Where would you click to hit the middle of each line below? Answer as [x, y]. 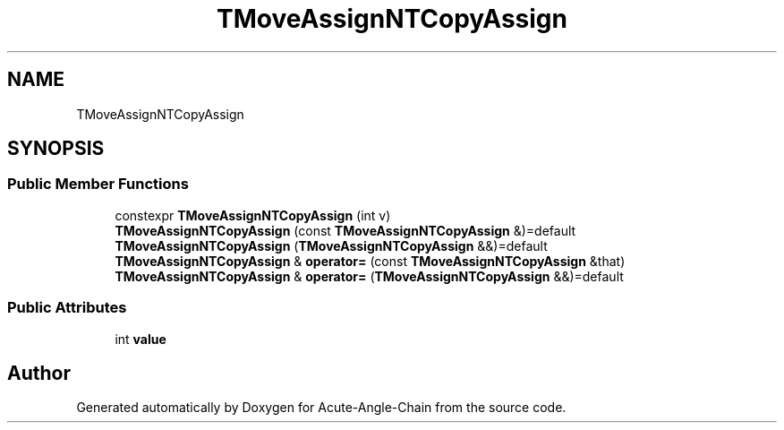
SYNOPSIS [56, 149]
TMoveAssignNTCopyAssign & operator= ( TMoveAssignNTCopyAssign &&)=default [369, 276]
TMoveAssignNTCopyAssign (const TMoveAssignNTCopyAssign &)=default [345, 230]
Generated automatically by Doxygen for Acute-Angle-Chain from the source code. [321, 408]
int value [141, 339]
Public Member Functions [98, 184]
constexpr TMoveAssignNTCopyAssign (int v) [253, 215]
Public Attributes [67, 308]
